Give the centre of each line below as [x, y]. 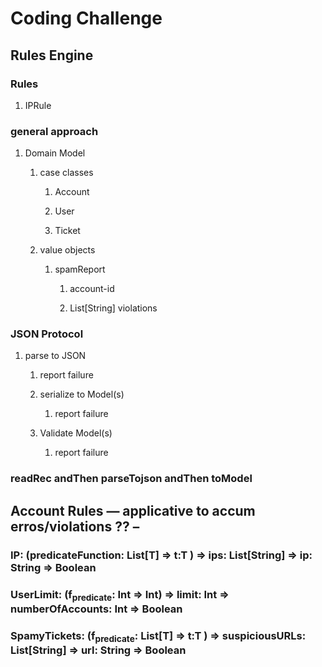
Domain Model [55, 153]
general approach [54, 131]
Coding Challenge [86, 18]
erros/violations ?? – [75, 526]
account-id [92, 289]
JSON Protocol [47, 334]
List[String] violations [113, 308]
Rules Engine [52, 55]
